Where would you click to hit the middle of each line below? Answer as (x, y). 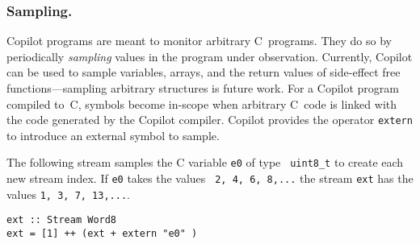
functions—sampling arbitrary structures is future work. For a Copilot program (203, 88)
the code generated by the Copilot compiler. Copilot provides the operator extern (210, 120)
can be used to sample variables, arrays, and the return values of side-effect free (204, 72)
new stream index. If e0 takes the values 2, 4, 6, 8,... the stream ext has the (210, 178)
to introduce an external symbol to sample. (113, 135)
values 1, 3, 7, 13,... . (68, 194)
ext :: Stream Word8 (62, 220)
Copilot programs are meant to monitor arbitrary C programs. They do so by (199, 41)
